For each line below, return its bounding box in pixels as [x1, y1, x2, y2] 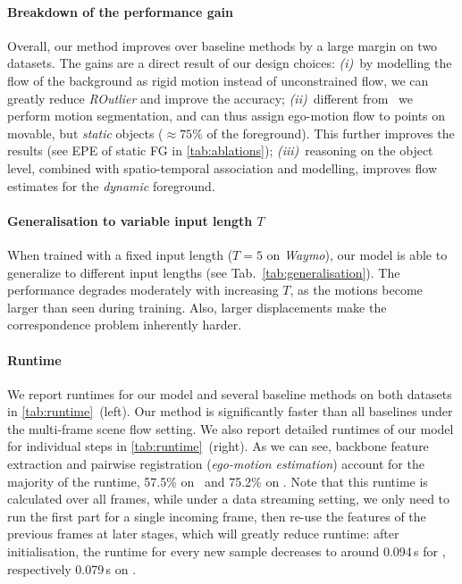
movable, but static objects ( [7, 123, 164, 142]
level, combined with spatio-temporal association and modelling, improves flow [7, 158, 438, 177]
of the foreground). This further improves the [206, 123, 455, 142]
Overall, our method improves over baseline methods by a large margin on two [7, 36, 438, 54]
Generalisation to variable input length [7, 211, 253, 229]
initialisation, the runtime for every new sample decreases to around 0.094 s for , [7, 542, 446, 561]
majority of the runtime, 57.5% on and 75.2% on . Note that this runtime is [7, 471, 428, 490]
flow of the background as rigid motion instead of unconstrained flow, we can [7, 71, 429, 89]
